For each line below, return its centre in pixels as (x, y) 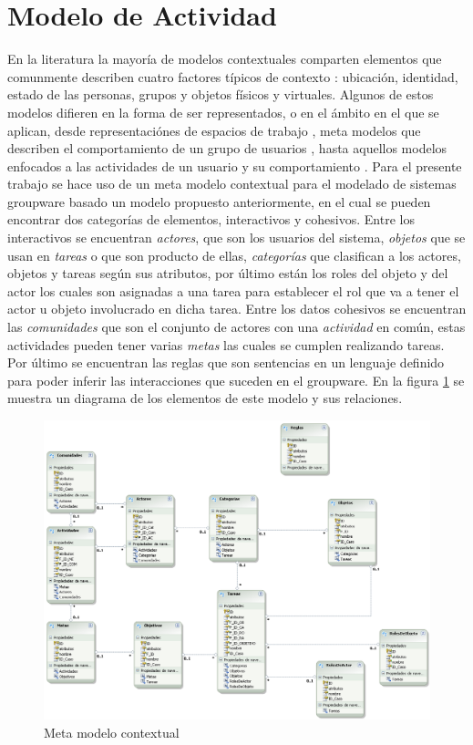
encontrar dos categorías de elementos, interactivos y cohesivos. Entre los (211, 219)
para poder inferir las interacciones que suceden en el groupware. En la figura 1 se (236, 380)
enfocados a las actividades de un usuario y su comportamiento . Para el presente (235, 166)
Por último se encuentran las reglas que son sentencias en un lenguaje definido (226, 362)
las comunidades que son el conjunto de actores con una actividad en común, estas (236, 327)
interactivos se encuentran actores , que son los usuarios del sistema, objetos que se (236, 238)
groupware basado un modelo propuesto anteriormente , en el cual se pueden (219, 201)
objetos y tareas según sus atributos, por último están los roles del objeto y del (228, 273)
